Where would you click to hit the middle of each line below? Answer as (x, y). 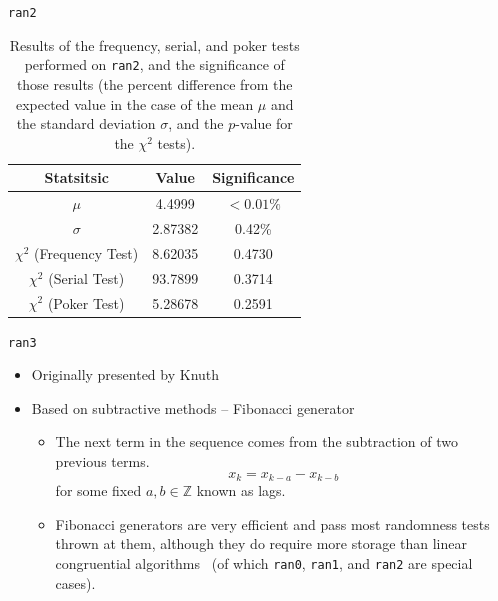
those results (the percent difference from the (154, 83)
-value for (264, 123)
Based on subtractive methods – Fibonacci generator (193, 407)
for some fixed (98, 490)
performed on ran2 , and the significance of (154, 64)
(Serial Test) (86, 277)
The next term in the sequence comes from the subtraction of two (256, 441)
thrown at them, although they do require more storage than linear (261, 543)
